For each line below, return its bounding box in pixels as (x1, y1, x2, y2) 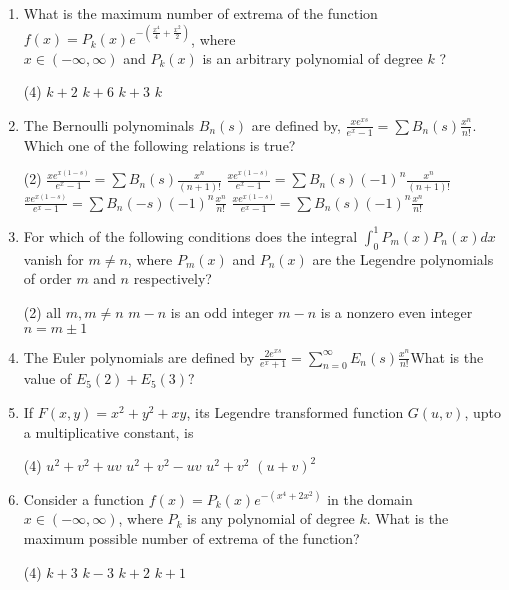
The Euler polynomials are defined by (23, 346, 255, 367)
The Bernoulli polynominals (23, 114, 195, 135)
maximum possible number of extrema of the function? (23, 527, 360, 548)
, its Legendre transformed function (186, 401, 404, 422)
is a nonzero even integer (320, 301, 473, 322)
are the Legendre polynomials (312, 248, 494, 269)
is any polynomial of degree (187, 508, 355, 529)
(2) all (23, 301, 62, 322)
